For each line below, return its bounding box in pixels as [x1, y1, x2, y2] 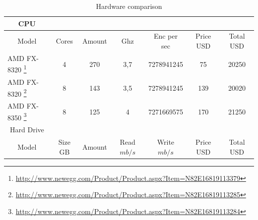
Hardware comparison [96, 1, 162, 11]
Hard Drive [10, 124, 44, 135]
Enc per [153, 31, 178, 41]
